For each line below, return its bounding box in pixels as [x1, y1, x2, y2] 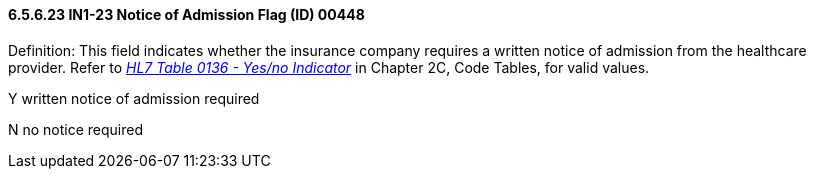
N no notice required [8, 120, 144, 138]
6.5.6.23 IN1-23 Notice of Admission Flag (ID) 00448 [8, 6, 365, 23]
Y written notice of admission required [8, 89, 260, 107]
